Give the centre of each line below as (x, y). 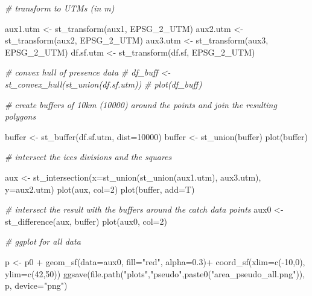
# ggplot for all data (43, 241)
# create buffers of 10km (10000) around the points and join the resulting (141, 104)
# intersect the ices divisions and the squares (88, 157)
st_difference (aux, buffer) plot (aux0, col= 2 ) (86, 221)
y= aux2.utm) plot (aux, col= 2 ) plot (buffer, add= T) (100, 189)
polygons (21, 116)
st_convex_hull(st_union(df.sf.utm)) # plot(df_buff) (103, 84)
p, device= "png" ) (36, 285)
